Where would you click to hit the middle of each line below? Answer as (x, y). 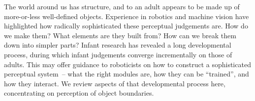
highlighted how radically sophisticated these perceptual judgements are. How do (126, 26)
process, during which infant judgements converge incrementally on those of (118, 54)
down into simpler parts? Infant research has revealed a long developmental (118, 45)
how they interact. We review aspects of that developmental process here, (115, 83)
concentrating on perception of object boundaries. (79, 93)
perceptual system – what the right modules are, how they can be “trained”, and (127, 74)
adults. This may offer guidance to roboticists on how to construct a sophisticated (127, 64)
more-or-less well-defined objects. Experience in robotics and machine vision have (127, 16)
